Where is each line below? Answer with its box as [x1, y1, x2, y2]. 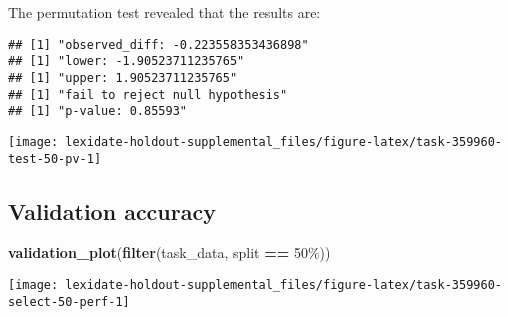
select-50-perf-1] [8, 294, 130, 309]
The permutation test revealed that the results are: [8, 2, 321, 22]
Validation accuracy [8, 195, 216, 226]
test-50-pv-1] [8, 151, 102, 166]
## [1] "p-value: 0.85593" [8, 104, 187, 119]
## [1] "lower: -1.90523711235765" [8, 54, 245, 69]
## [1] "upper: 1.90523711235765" [8, 70, 238, 85]
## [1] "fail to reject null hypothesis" [8, 87, 288, 102]
